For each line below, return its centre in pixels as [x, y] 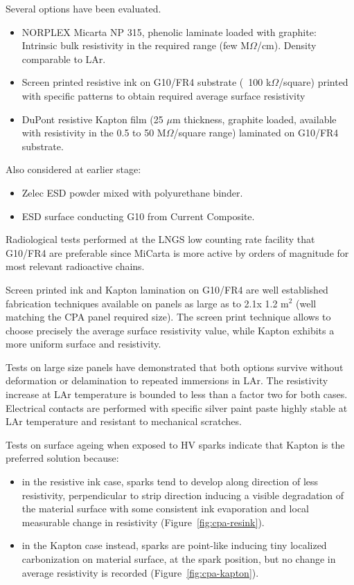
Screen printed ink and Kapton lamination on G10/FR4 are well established [167, 289]
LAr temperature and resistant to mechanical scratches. [124, 421]
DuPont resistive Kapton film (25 [92, 119]
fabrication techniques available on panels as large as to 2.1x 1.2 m [147, 303]
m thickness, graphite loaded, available [254, 119]
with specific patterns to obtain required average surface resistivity [163, 95]
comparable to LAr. [64, 58]
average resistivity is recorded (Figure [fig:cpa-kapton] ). [140, 572]
